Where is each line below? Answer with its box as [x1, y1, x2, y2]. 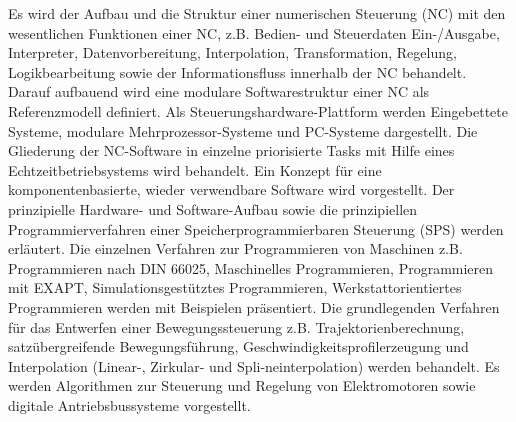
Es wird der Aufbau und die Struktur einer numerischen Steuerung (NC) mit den [8, 3, 506, 23]
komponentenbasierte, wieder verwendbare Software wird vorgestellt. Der [8, 179, 455, 200]
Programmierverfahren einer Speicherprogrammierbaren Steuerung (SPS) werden [8, 218, 504, 239]
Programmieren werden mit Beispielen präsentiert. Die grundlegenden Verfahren [8, 296, 500, 317]
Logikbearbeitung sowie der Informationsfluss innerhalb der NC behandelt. [8, 61, 467, 82]
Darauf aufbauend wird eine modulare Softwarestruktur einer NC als [8, 81, 430, 102]
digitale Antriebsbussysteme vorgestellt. [8, 394, 251, 415]
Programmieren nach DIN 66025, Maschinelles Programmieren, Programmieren [8, 257, 494, 278]
